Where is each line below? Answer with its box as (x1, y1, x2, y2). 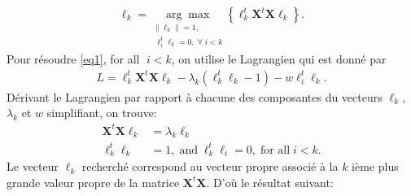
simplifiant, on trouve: (46, 104, 157, 121)
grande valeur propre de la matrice (7, 173, 180, 190)
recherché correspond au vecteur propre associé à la (81, 158, 339, 175)
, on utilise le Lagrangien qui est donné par (171, 50, 387, 68)
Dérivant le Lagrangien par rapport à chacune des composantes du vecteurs (7, 88, 383, 105)
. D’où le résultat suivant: (206, 173, 334, 190)
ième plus (352, 158, 399, 175)
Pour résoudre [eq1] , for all (7, 50, 140, 68)
